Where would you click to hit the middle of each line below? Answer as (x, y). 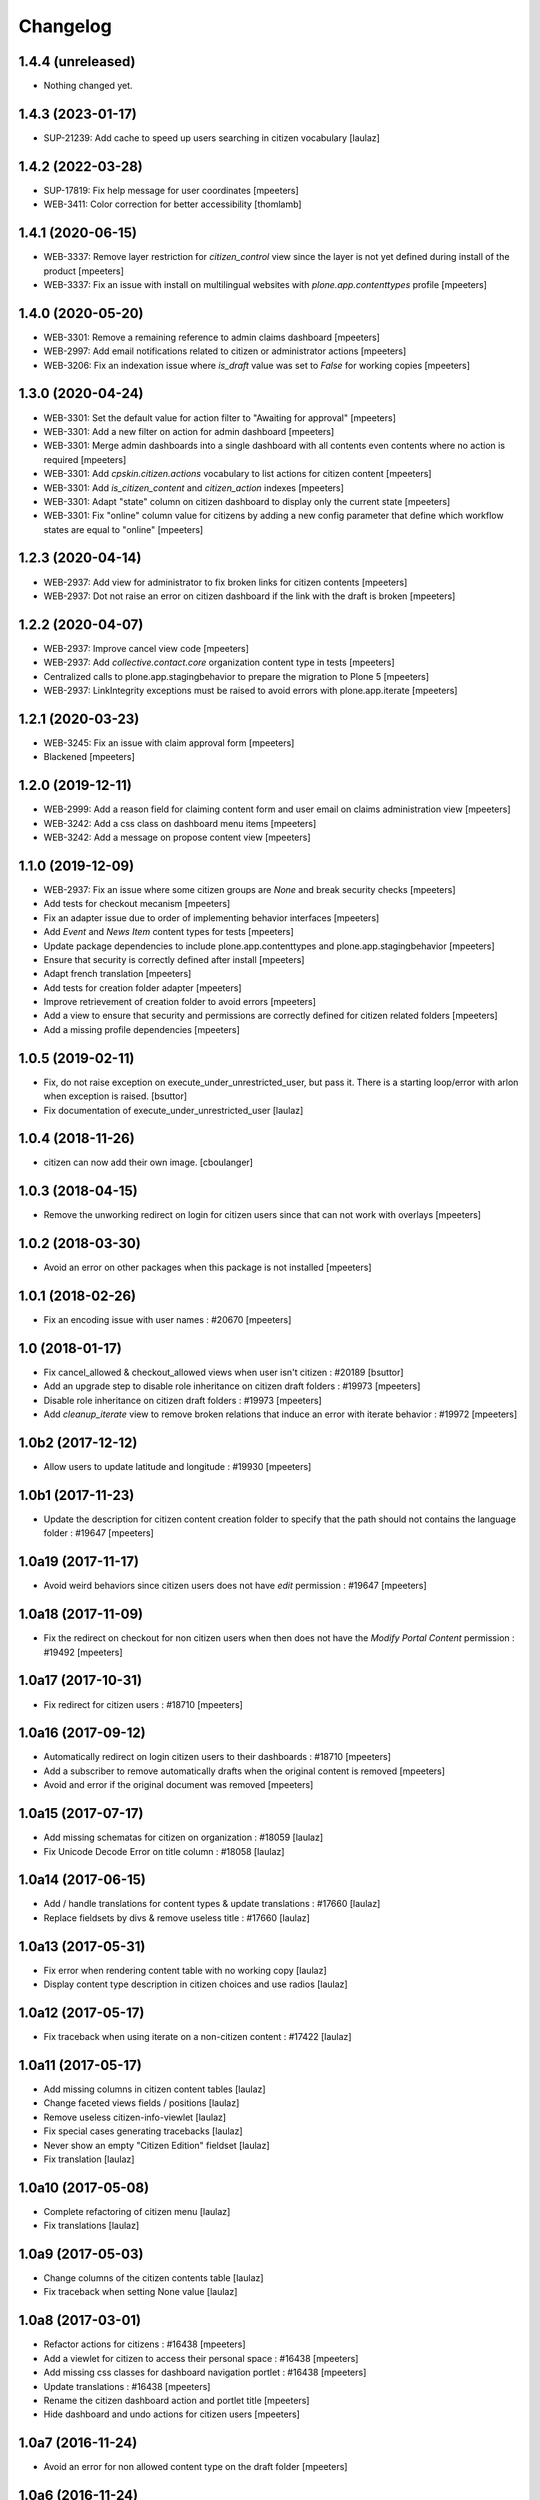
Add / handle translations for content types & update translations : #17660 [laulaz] (212, 1904)
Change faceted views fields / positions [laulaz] (141, 2103)
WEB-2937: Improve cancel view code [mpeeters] (146, 648)
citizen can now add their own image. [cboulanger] (148, 1162)
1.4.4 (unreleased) (77, 61)
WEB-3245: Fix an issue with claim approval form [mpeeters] (169, 742)
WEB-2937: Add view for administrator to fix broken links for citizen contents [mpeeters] (225, 582)
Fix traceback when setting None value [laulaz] (140, 2292)
